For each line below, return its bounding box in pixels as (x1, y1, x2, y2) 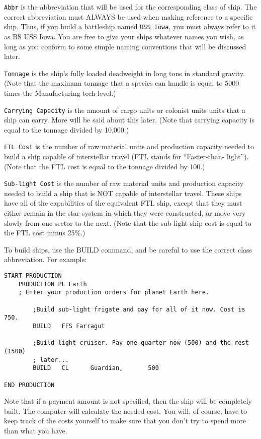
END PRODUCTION (4, 381, 55, 389)
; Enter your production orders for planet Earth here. (18, 289, 210, 296)
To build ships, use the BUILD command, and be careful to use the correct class (4, 244, 252, 255)
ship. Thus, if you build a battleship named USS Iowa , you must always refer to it (4, 21, 256, 32)
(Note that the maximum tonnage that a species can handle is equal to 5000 (4, 78, 239, 88)
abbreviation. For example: (4, 254, 87, 265)
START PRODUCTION (4, 272, 62, 280)
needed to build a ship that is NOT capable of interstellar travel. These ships (4, 187, 242, 198)
